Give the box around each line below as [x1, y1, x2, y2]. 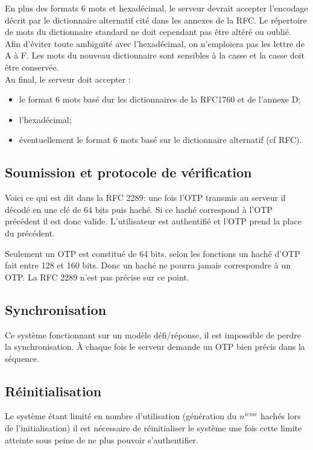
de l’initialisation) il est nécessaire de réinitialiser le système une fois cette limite [5, 422, 302, 434]
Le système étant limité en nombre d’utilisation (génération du [5, 410, 237, 422]
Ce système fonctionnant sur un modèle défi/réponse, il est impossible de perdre [5, 328, 302, 341]
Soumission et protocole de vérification [5, 163, 252, 182]
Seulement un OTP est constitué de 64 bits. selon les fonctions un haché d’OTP [5, 247, 300, 259]
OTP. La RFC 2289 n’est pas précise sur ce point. [5, 270, 189, 283]
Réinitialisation [5, 381, 102, 400]
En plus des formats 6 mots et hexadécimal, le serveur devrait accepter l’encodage [5, 2, 308, 14]
